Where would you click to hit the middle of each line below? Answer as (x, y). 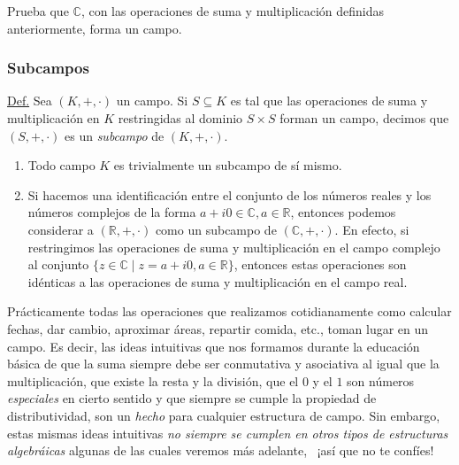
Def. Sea (30, 101)
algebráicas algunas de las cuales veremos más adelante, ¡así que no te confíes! (221, 450)
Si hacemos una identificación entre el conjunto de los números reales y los (229, 194)
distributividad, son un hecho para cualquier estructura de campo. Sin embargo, (224, 415)
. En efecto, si (372, 229)
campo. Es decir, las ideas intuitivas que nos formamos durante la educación (214, 346)
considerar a (61, 229)
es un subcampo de (115, 135)
